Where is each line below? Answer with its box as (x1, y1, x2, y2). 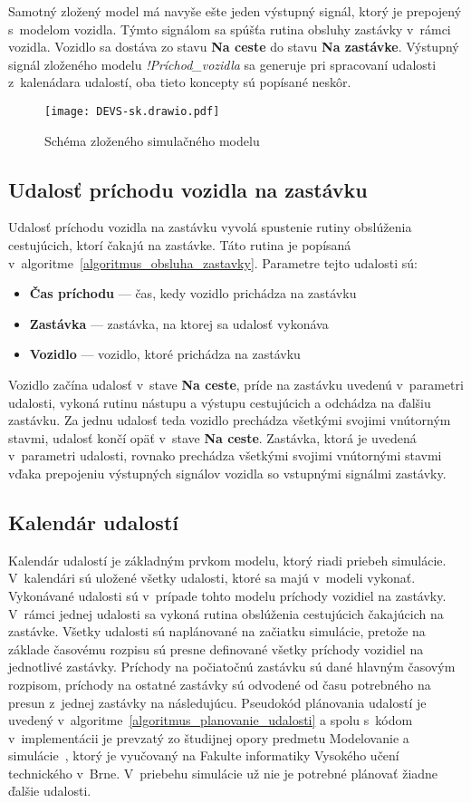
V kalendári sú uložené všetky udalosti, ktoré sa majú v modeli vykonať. (8, 568, 416, 587)
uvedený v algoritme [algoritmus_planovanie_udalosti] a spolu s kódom (8, 711, 413, 730)
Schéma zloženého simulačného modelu (44, 131, 260, 150)
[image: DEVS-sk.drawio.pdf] (44, 104, 220, 118)
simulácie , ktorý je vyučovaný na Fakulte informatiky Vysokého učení (8, 746, 399, 765)
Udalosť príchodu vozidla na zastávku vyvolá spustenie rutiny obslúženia (8, 218, 412, 237)
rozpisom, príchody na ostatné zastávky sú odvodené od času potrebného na (8, 674, 431, 693)
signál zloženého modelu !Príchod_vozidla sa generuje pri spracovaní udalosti (8, 54, 437, 73)
